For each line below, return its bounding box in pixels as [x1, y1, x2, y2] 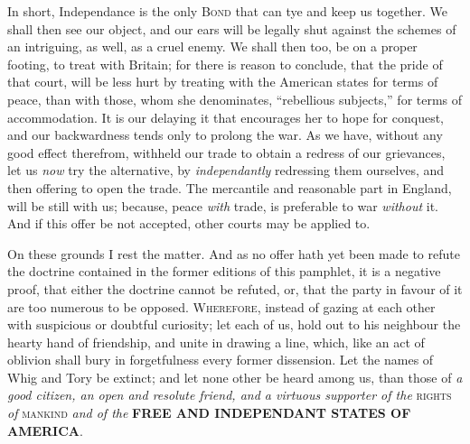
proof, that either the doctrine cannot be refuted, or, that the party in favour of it [7, 279, 463, 298]
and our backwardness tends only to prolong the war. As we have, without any [7, 125, 443, 144]
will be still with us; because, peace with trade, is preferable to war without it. [7, 196, 438, 215]
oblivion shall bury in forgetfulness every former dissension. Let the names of [7, 350, 434, 369]
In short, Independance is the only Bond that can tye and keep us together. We [7, 2, 447, 20]
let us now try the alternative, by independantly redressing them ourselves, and [7, 161, 445, 180]
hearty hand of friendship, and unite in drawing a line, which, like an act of [7, 332, 425, 351]
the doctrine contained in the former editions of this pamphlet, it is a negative [7, 262, 441, 281]
